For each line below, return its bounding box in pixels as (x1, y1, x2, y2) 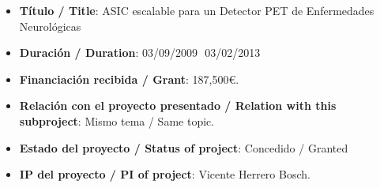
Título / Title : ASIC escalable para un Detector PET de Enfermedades (19, 2, 374, 18)
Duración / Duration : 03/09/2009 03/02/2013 (19, 44, 261, 61)
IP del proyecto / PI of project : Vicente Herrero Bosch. (19, 166, 310, 182)
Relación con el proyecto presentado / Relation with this (19, 97, 337, 114)
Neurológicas (19, 17, 81, 34)
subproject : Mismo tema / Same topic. (19, 112, 215, 129)
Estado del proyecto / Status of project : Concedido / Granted (19, 139, 348, 156)
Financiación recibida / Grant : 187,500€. (19, 70, 239, 87)
